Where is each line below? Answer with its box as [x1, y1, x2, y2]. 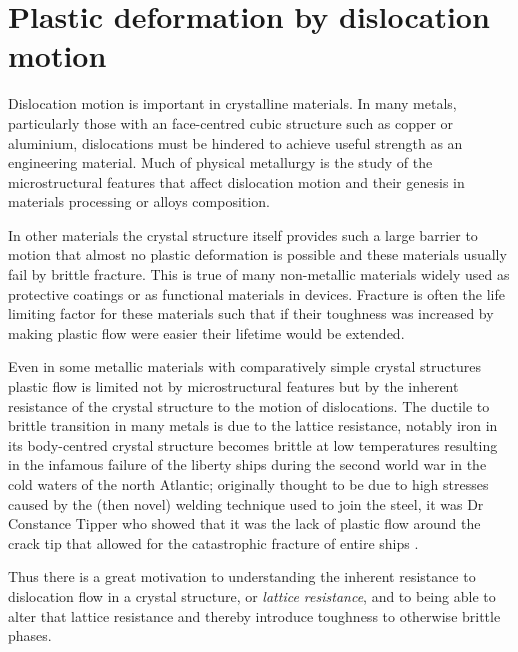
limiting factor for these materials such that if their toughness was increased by [8, 303, 494, 324]
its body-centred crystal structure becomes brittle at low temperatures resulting [8, 434, 498, 455]
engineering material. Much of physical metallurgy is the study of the [8, 152, 433, 173]
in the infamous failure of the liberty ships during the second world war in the [8, 454, 487, 475]
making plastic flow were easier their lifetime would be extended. [8, 322, 405, 343]
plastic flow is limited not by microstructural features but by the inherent [8, 376, 459, 397]
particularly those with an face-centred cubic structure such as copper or [8, 112, 454, 133]
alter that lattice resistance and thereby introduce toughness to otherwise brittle [8, 605, 501, 626]
